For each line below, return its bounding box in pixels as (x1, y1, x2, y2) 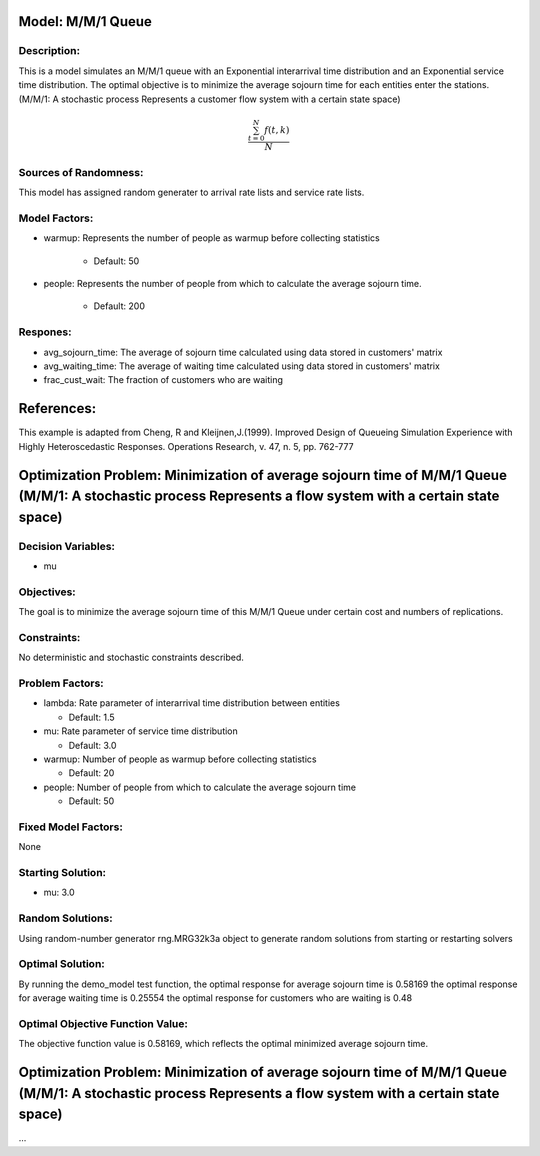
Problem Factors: (18, 676, 104, 690)
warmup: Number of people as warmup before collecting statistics (43, 753, 317, 765)
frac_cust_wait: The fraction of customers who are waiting (43, 374, 284, 386)
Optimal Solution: (18, 957, 105, 971)
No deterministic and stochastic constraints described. (18, 651, 245, 664)
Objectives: (18, 585, 77, 599)
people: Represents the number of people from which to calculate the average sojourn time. (43, 278, 422, 290)
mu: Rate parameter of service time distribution (43, 725, 239, 737)
